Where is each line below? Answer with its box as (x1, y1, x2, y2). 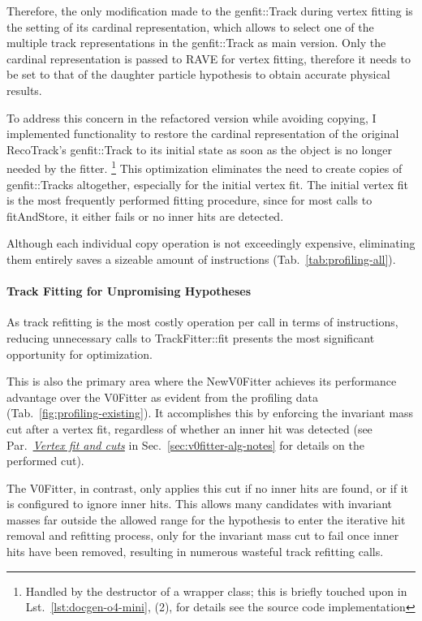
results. (6, 81, 42, 98)
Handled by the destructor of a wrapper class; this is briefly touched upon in (25, 582, 407, 599)
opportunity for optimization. (6, 345, 153, 362)
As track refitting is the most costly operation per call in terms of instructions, (6, 313, 398, 330)
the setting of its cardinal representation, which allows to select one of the (6, 18, 374, 35)
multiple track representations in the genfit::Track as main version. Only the (6, 34, 386, 51)
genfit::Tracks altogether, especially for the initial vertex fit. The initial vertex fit (6, 175, 409, 192)
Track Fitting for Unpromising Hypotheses (6, 282, 252, 300)
